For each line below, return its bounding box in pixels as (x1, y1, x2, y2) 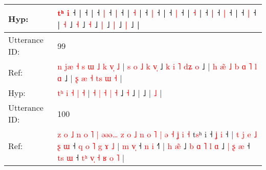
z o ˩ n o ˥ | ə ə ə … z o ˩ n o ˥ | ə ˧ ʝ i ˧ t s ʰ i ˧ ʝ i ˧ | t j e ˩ (57, 128, 257, 140)
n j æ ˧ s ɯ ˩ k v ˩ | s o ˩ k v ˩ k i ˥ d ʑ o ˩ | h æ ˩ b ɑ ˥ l (57, 60, 257, 72)
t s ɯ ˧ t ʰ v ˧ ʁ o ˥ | (57, 152, 125, 163)
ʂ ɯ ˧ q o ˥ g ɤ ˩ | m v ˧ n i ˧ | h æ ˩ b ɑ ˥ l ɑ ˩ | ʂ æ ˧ (57, 140, 250, 152)
